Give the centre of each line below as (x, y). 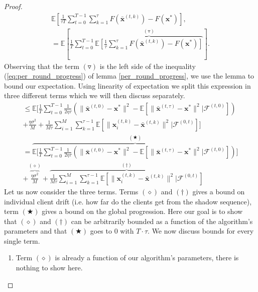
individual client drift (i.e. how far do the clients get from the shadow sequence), (128, 201)
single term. (22, 240)
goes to (101, 231)
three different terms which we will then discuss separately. (95, 95)
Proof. (13, 6)
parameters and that (36, 231)
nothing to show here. (49, 268)
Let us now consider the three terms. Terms (71, 191)
